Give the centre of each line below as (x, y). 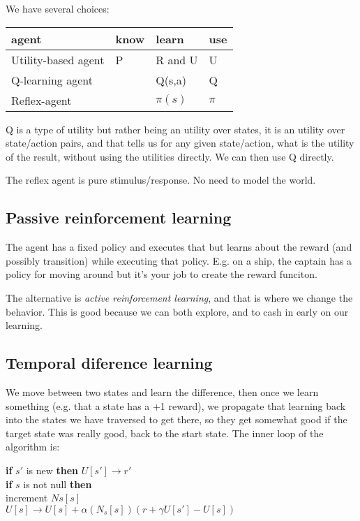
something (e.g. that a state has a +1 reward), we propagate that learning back (176, 405)
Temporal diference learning (109, 363)
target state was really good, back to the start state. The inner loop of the (165, 433)
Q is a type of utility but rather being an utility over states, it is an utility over (175, 129)
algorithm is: (33, 447)
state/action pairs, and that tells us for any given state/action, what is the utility (180, 143)
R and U (177, 59)
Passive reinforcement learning (119, 218)
